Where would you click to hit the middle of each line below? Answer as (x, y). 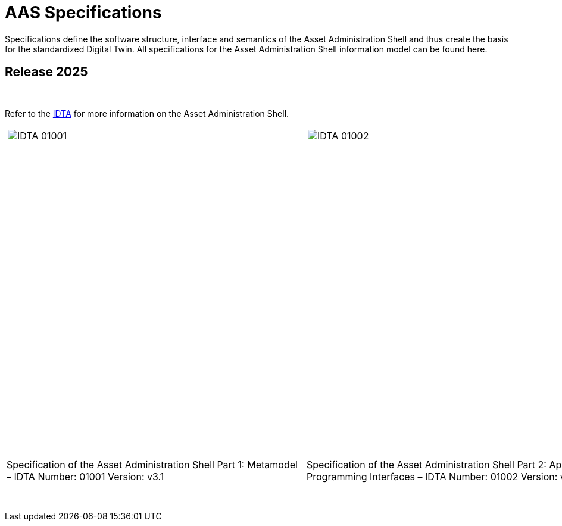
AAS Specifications (83, 13)
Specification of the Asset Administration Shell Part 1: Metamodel (152, 464)
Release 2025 (46, 72)
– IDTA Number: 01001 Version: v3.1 (85, 476)
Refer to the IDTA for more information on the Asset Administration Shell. (147, 113)
